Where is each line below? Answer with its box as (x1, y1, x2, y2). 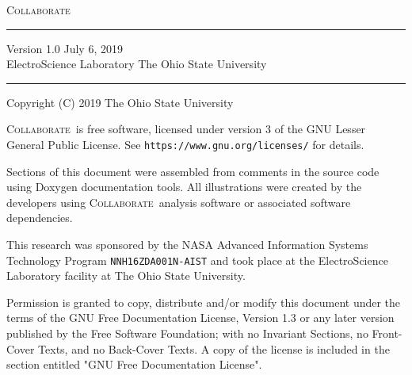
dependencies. (6, 209, 73, 226)
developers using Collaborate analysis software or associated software (6, 193, 351, 210)
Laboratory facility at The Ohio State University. (6, 267, 246, 284)
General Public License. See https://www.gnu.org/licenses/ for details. (6, 136, 364, 152)
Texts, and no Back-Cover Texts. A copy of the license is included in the (38, 340, 390, 357)
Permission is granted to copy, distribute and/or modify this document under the (6, 293, 401, 310)
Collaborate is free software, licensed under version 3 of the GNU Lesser (6, 121, 366, 137)
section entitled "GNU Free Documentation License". (6, 356, 262, 373)
